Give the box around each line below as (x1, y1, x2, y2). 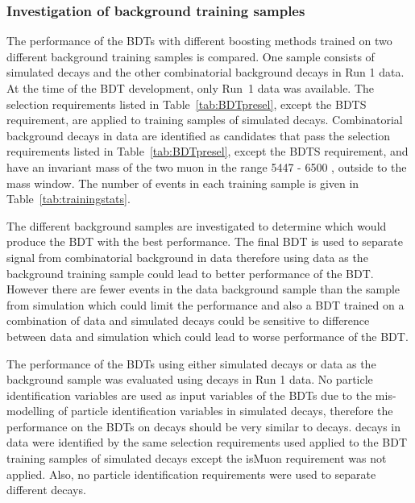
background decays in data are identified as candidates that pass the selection (6, 127, 391, 143)
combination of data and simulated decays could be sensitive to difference (6, 312, 370, 329)
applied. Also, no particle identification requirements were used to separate (6, 465, 376, 482)
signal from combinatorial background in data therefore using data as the (6, 248, 368, 265)
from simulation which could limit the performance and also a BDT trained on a (6, 296, 405, 313)
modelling (6, 402, 55, 419)
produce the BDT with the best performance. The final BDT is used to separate (6, 233, 403, 250)
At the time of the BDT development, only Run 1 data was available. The (6, 80, 375, 96)
